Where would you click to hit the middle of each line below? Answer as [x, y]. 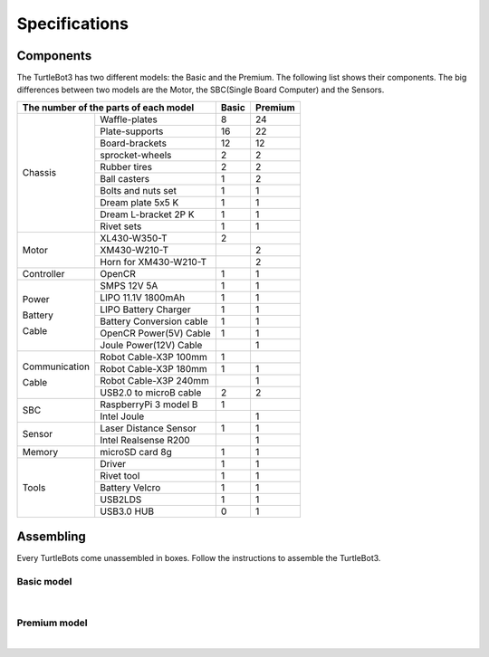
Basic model [44, 582]
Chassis [39, 173]
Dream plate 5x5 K [139, 202]
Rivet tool [120, 475]
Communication [56, 367]
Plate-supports [132, 131]
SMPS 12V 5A [129, 285]
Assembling [51, 537]
